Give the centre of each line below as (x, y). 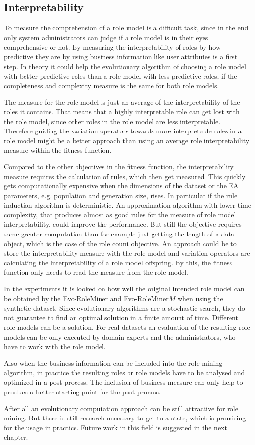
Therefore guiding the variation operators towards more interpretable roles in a (123, 131)
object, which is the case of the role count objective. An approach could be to (120, 243)
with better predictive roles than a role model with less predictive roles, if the (121, 76)
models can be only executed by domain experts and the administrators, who (120, 337)
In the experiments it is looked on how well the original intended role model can (124, 289)
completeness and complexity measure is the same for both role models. (112, 85)
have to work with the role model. (55, 346)
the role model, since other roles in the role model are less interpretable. (112, 121)
